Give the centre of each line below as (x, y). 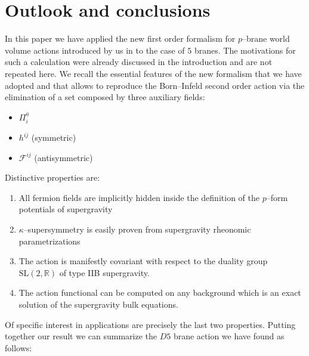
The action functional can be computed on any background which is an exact (160, 292)
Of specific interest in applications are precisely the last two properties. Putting (150, 324)
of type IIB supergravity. (104, 272)
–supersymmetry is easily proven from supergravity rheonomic (137, 229)
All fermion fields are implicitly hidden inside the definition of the (139, 197)
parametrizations (50, 241)
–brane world (266, 38)
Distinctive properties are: (52, 177)
